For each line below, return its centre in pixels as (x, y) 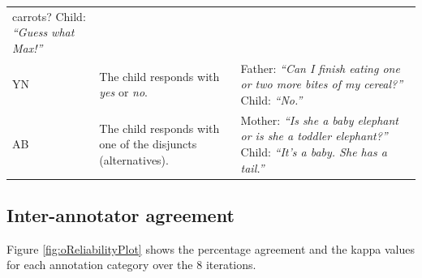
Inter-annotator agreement (121, 215)
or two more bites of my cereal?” (322, 84)
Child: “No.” (271, 99)
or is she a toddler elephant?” (314, 136)
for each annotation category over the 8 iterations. (131, 265)
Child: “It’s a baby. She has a (314, 152)
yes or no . (124, 92)
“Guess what (43, 32)
